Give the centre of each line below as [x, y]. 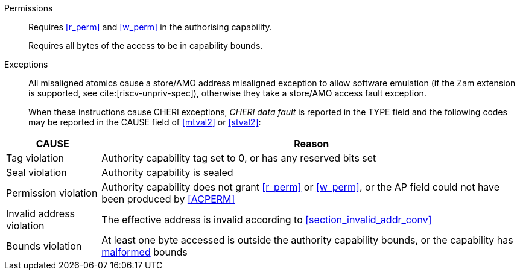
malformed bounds [144, 252]
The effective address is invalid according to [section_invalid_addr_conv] [267, 220]
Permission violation [52, 193]
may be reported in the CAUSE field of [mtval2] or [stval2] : [145, 122]
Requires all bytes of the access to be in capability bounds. [146, 46]
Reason [312, 144]
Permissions [29, 8]
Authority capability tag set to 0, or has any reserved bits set [239, 158]
